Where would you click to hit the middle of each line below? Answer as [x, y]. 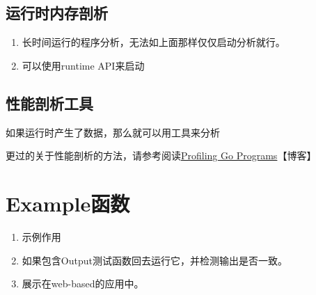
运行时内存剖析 [57, 13]
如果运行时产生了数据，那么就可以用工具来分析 [113, 132]
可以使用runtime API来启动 [83, 65]
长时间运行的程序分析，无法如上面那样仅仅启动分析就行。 [153, 42]
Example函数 [68, 203]
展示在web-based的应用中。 [83, 284]
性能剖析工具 [49, 103]
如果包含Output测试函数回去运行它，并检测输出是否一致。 [155, 260]
